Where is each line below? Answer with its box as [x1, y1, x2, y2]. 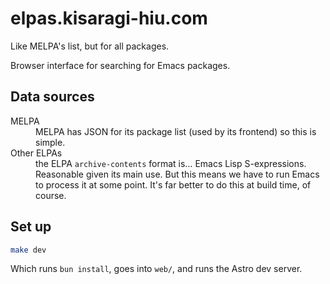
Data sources [10, 88, 95, 106]
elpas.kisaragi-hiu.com [10, 7, 208, 30]
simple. [35, 136, 66, 148]
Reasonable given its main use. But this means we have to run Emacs [35, 168, 320, 180]
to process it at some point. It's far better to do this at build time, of [35, 178, 312, 191]
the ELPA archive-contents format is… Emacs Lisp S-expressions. [35, 157, 307, 169]
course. [35, 189, 67, 201]
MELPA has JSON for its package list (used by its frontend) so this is [35, 125, 317, 137]
